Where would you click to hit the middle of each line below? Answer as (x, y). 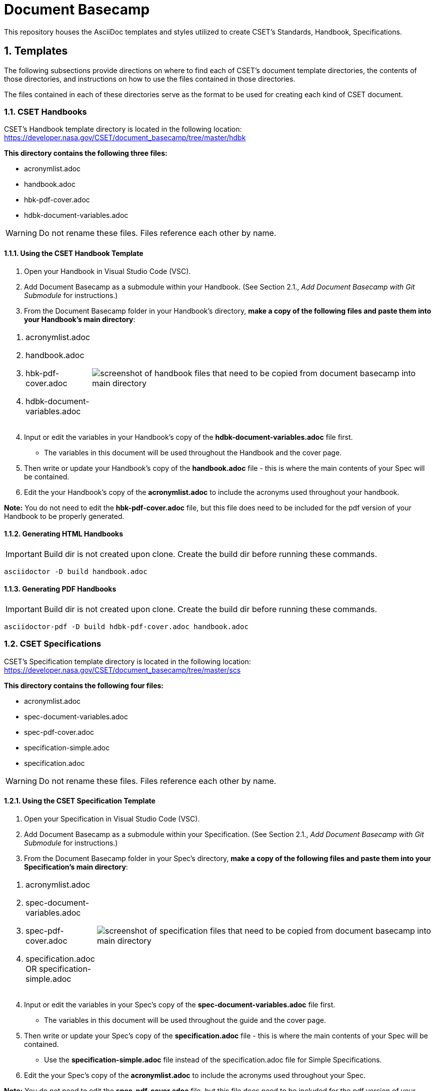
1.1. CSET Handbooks (45, 111)
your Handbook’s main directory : (80, 319)
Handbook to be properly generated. (64, 516)
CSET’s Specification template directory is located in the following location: (127, 661)
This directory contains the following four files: (84, 685)
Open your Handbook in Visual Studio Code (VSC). (107, 271)
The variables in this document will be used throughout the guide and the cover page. (185, 1020)
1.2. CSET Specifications (53, 644)
